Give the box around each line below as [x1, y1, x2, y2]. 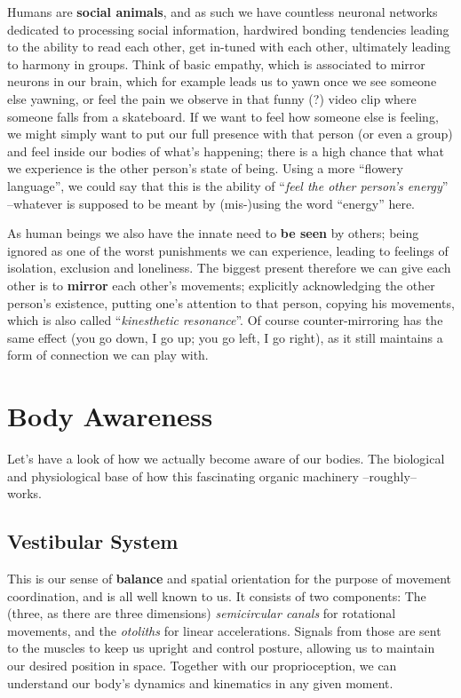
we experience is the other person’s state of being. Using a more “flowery [7, 159, 403, 178]
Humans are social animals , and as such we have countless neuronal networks [7, 3, 438, 20]
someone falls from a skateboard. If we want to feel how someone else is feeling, [7, 107, 439, 125]
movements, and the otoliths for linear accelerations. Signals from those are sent [7, 621, 441, 639]
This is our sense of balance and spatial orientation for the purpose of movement [7, 568, 451, 587]
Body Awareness [7, 398, 213, 434]
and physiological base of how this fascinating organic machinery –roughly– [7, 466, 417, 485]
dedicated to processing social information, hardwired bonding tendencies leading [7, 20, 449, 38]
